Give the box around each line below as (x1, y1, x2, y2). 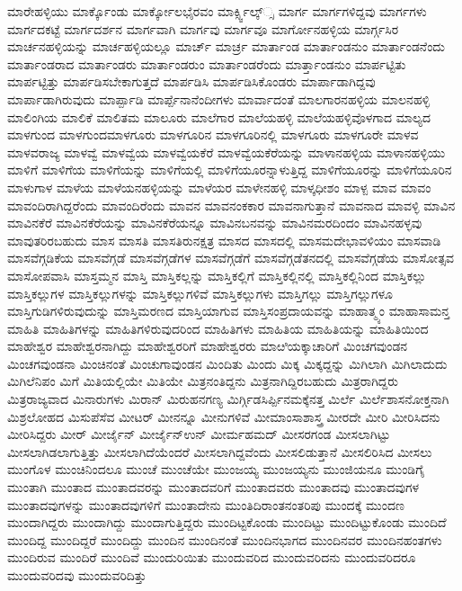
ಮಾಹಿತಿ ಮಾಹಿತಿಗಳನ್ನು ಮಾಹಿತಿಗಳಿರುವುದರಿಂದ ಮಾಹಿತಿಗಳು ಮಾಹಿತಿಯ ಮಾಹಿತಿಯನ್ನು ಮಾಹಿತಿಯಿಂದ (7, 318, 429, 337)
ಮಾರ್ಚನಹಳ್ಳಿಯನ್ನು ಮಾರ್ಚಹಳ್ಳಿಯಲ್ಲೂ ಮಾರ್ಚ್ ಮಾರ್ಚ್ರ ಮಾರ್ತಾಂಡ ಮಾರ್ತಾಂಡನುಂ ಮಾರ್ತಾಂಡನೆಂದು (7, 37, 445, 56)
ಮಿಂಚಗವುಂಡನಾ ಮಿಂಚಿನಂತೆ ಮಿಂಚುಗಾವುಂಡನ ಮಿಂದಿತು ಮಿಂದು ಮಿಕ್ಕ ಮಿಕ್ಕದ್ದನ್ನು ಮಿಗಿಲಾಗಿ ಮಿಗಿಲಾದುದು (7, 354, 448, 372)
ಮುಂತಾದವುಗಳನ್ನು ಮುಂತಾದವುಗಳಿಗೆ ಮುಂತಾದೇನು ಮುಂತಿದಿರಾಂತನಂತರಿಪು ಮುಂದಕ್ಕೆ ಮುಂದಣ (7, 495, 404, 514)
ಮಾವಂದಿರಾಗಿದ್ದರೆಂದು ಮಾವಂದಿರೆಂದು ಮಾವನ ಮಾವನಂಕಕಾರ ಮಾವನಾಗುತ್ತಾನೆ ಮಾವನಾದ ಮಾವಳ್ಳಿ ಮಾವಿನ (7, 195, 456, 214)
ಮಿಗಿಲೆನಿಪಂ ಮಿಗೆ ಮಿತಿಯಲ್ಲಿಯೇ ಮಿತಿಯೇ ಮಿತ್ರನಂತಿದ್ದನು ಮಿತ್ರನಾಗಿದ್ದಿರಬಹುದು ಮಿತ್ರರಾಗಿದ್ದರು (7, 372, 399, 390)
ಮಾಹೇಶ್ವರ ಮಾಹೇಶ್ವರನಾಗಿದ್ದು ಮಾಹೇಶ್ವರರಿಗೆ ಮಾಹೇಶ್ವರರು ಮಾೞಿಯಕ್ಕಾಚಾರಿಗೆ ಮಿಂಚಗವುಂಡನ (7, 336, 408, 355)
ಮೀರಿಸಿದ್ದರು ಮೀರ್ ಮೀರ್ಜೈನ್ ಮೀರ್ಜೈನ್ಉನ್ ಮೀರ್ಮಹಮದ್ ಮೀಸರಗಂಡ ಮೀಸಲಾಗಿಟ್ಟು (7, 425, 391, 443)
